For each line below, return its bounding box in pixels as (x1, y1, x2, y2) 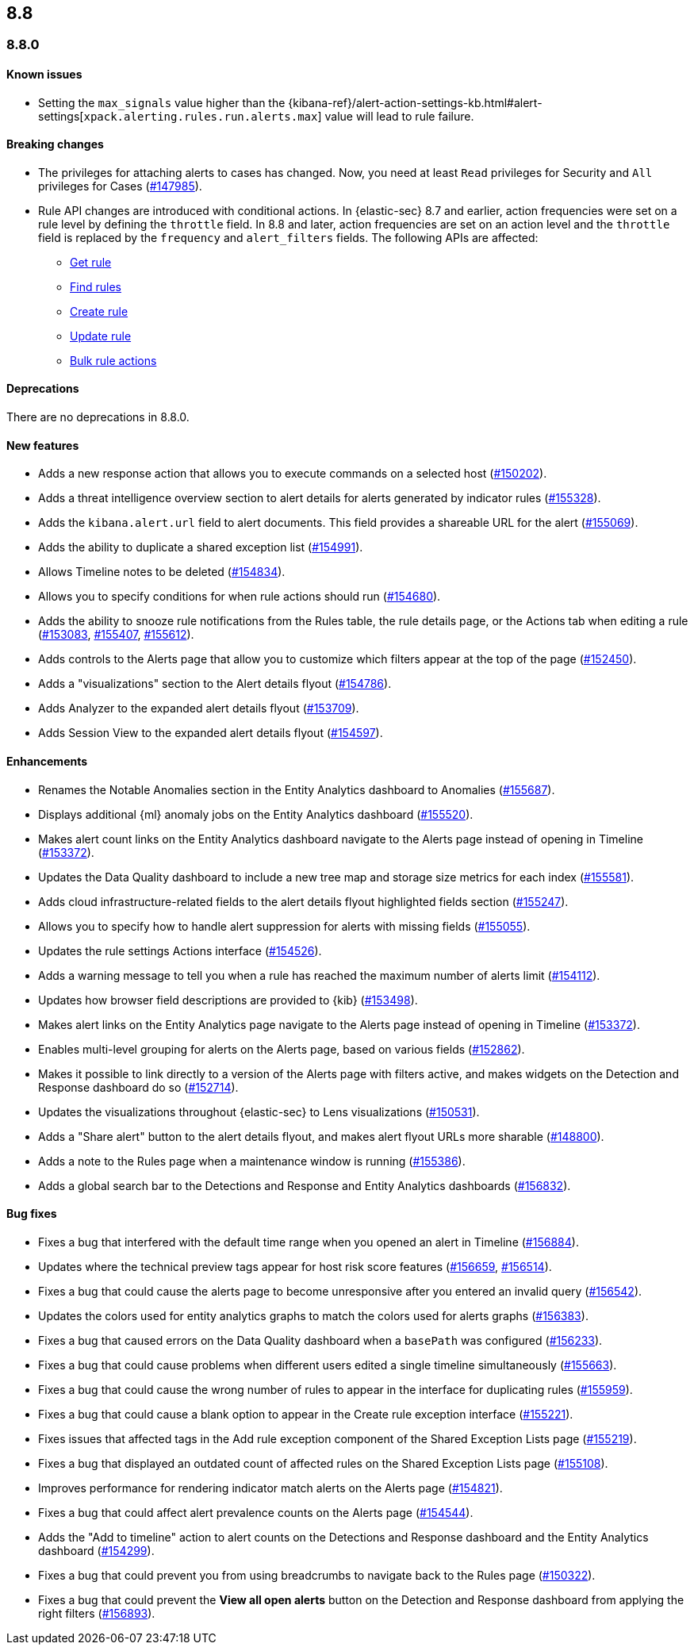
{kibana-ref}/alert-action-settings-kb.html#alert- (288, 95, 543, 109)
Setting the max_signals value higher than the (38, 95, 286, 109)
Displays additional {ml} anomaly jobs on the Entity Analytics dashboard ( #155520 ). (38, 807, 474, 821)
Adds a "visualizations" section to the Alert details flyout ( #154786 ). (38, 677, 392, 691)
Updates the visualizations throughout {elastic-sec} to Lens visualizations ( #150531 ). (38, 1104, 480, 1119)
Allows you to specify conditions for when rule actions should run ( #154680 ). (38, 589, 441, 604)
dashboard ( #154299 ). (38, 1543, 155, 1557)
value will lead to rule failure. (324, 109, 474, 123)
